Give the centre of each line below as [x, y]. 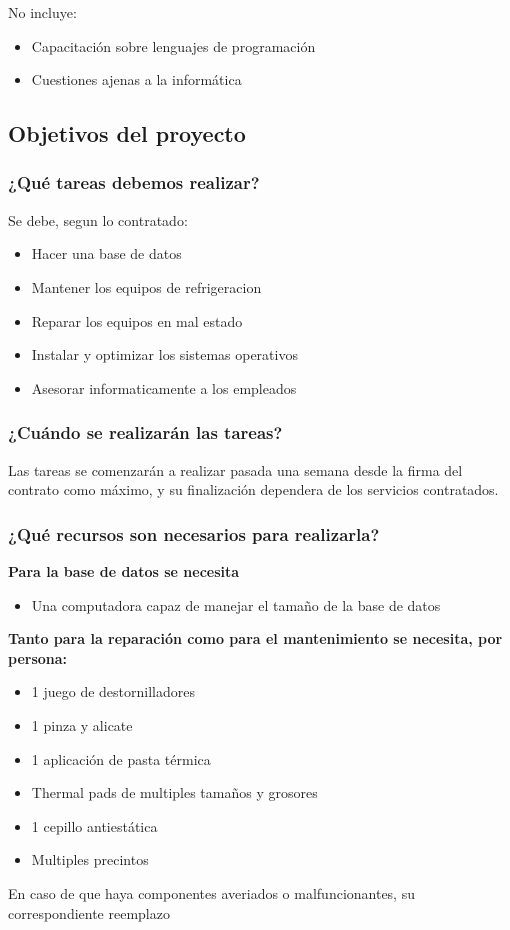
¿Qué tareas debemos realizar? [134, 182]
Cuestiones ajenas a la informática [136, 79]
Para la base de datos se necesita [124, 570]
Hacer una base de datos [106, 253]
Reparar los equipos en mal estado [137, 320]
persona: [38, 657]
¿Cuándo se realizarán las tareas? [145, 432]
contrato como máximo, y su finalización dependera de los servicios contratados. [253, 489]
